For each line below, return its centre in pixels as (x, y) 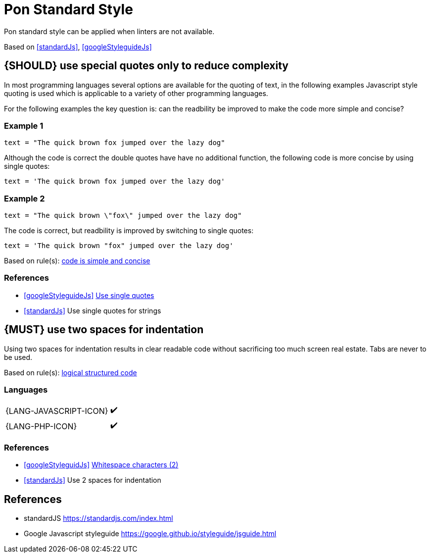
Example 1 (24, 126)
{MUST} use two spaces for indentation (104, 330)
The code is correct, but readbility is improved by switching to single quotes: (129, 231)
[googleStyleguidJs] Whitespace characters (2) (101, 465)
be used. (18, 357)
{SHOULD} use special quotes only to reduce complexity (146, 66)
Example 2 (24, 198)
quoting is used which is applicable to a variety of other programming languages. (136, 93)
